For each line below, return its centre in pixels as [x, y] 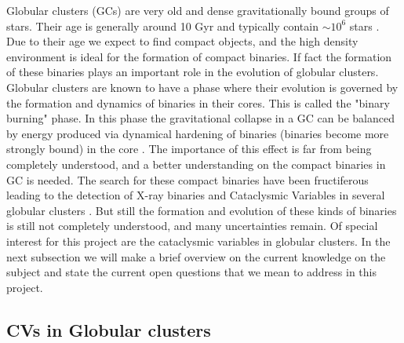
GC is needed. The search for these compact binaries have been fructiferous [187, 179]
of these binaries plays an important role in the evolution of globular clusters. [193, 72]
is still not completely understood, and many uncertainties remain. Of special [192, 226]
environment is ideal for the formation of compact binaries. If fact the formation [199, 56]
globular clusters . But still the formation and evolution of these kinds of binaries [202, 210]
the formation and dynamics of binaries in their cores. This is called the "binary [198, 102]
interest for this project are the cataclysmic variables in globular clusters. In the [198, 241]
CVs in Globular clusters [109, 329]
